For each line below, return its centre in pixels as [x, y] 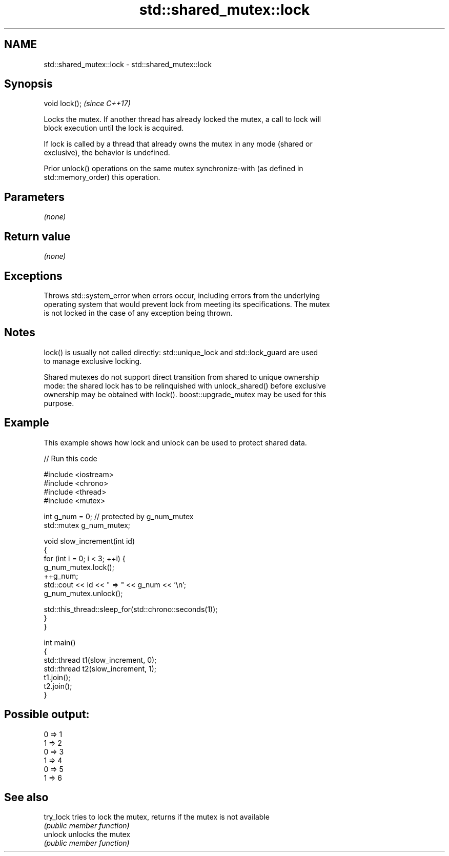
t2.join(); [58, 686]
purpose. [59, 403]
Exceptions [33, 276]
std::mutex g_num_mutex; [87, 525]
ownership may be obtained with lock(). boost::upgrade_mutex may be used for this [185, 394]
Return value [37, 236]
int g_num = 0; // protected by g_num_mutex [119, 516]
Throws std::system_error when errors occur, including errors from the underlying [182, 295]
